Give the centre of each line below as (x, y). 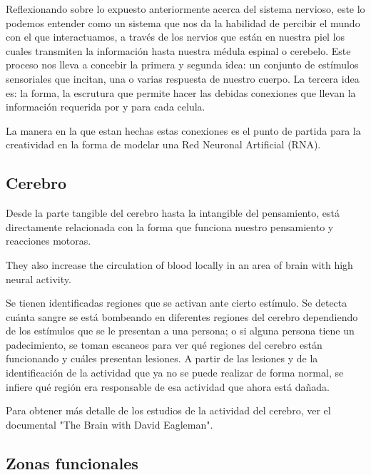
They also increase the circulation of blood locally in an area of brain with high (179, 264)
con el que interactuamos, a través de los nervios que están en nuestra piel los (176, 37)
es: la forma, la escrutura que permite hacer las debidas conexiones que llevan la (181, 92)
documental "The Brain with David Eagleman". (110, 424)
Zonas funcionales (72, 463)
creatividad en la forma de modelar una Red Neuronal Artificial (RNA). (163, 144)
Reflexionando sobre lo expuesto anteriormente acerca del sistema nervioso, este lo (185, 9)
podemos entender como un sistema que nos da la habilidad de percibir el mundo (183, 22)
